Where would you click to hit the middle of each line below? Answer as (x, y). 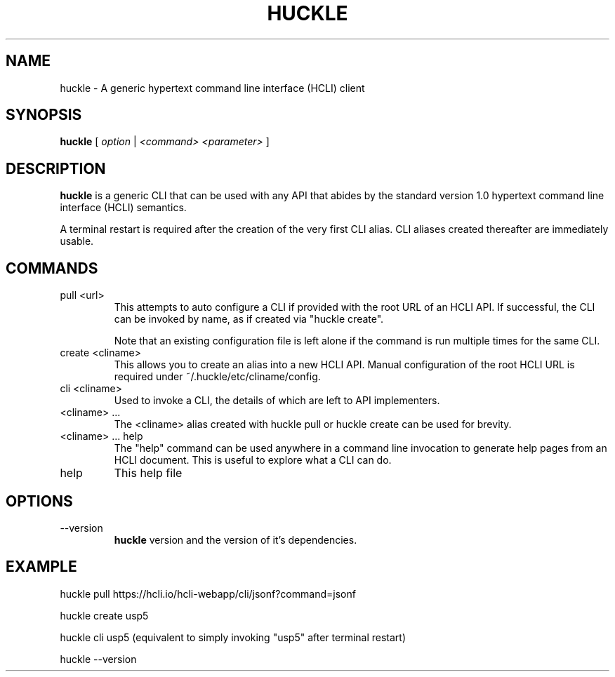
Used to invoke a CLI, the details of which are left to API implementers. (277, 401)
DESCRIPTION (56, 168)
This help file (148, 473)
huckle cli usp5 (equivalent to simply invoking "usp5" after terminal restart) (233, 637)
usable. (77, 241)
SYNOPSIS (44, 115)
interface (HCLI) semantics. (123, 208)
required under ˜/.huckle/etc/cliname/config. (217, 377)
